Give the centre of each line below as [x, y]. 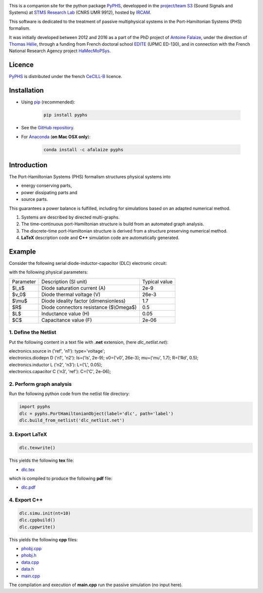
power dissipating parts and [49, 192]
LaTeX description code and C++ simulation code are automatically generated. [100, 238]
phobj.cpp [31, 549]
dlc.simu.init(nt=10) [45, 513]
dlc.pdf [28, 487]
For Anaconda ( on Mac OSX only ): [56, 137]
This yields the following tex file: [41, 460]
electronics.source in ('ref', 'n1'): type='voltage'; [57, 351]
